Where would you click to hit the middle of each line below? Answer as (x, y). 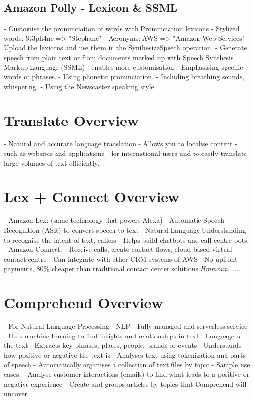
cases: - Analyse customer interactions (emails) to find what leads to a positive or (127, 374)
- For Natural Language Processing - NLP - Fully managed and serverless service (126, 326)
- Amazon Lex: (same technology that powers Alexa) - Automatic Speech (114, 220)
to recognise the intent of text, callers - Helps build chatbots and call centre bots (126, 239)
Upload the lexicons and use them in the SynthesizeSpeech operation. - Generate (126, 47)
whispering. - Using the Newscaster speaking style (79, 86)
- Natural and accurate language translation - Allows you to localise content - (121, 143)
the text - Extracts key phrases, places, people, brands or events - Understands (123, 345)
